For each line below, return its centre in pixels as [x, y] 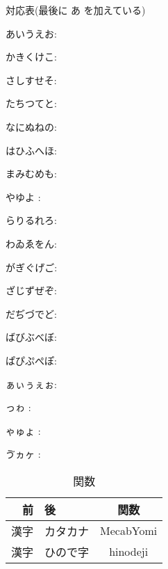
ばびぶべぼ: [31, 337]
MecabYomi [129, 531]
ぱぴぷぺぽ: [31, 360]
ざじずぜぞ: [31, 290]
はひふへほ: [31, 150]
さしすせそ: [31, 80]
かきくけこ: [31, 57]
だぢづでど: [31, 313]
